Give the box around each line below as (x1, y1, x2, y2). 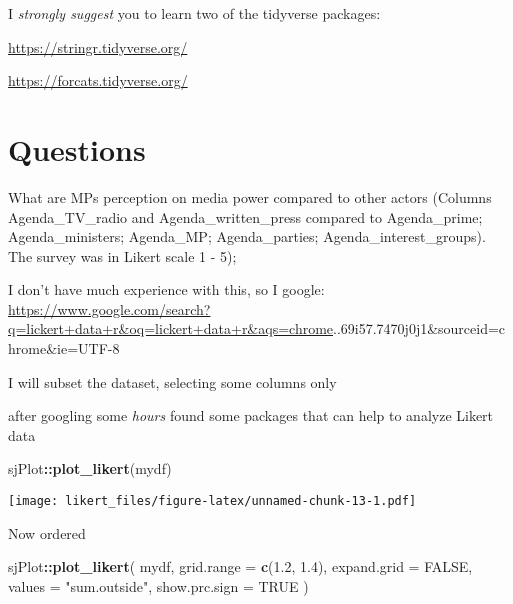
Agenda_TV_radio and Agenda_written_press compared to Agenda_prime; (8, 206, 483, 227)
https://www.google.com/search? (8, 298, 211, 319)
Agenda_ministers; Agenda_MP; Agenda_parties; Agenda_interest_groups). (8, 226, 486, 247)
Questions (8, 128, 146, 169)
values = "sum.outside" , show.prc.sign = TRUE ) (8, 575, 309, 596)
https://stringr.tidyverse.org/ (8, 36, 188, 57)
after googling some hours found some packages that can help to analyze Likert (8, 405, 494, 426)
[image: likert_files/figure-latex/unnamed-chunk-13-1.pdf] (8, 494, 417, 509)
